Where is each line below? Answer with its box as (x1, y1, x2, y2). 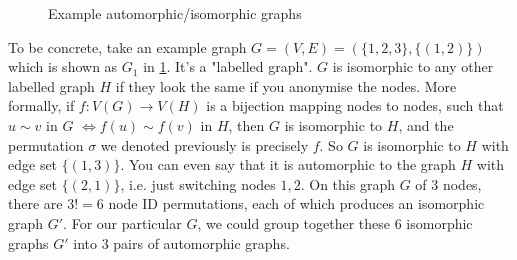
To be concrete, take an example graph (8, 36, 247, 57)
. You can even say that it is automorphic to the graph (120, 154, 456, 175)
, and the (398, 114, 454, 135)
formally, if (8, 95, 75, 116)
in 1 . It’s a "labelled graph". (143, 56, 313, 77)
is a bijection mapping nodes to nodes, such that (206, 95, 504, 116)
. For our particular (63, 212, 182, 233)
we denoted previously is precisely (100, 134, 309, 155)
